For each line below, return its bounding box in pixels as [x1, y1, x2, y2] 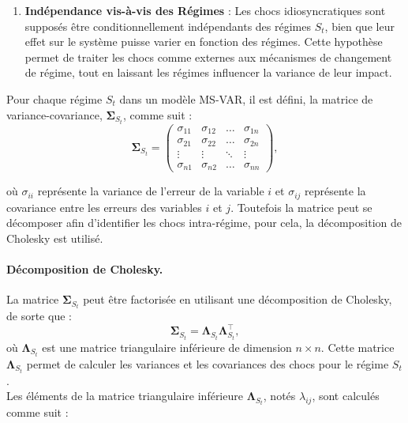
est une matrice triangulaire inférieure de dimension [42, 338, 292, 355]
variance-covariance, [6, 106, 103, 123]
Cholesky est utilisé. [6, 229, 103, 246]
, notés [263, 387, 296, 404]
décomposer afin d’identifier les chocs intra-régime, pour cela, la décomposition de [6, 214, 402, 231]
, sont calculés [312, 387, 380, 404]
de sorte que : [6, 308, 72, 324]
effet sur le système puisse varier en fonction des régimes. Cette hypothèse [24, 33, 383, 50]
